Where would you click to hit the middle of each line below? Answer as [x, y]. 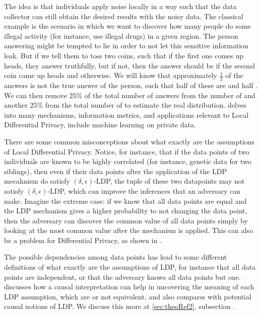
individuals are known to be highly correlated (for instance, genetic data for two [128, 161]
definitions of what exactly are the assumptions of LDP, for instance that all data [130, 267]
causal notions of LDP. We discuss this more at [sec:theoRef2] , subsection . [120, 306]
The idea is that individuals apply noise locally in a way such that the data [120, 6]
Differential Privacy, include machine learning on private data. [100, 125]
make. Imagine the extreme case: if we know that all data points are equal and [125, 201]
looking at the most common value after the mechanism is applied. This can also [128, 230]
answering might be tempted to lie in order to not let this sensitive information [126, 46]
